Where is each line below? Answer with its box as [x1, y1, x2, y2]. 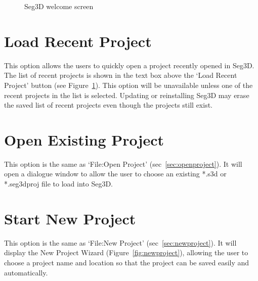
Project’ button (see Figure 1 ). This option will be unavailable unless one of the [4, 79, 253, 90]
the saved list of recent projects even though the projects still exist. [4, 100, 212, 110]
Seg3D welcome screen [24, 1, 94, 11]
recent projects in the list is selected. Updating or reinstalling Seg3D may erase [4, 89, 249, 100]
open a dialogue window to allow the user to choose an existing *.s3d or [4, 168, 227, 179]
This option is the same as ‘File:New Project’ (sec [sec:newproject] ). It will [4, 237, 237, 248]
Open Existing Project [4, 129, 164, 150]
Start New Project [4, 208, 136, 228]
